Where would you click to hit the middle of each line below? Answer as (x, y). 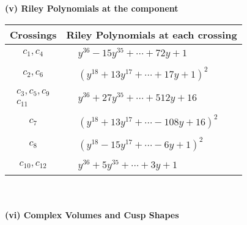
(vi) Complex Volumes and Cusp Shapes (92, 215)
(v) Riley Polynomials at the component (92, 8)
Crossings (33, 34)
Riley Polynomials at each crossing (152, 34)
